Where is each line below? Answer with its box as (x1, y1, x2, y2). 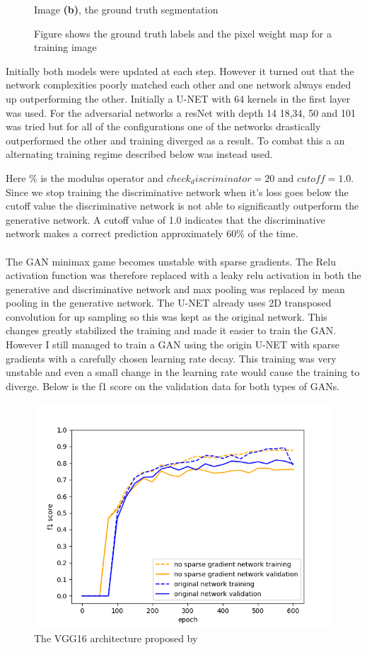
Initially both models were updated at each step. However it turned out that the (6, 63, 354, 78)
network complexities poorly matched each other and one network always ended (6, 77, 351, 92)
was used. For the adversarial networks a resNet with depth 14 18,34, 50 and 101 (6, 105, 356, 120)
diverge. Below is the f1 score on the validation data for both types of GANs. (6, 378, 340, 393)
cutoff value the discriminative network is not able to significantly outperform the (6, 198, 359, 213)
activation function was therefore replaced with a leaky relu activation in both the (6, 268, 361, 283)
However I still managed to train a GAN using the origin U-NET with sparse (6, 337, 340, 352)
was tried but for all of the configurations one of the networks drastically (6, 119, 321, 134)
